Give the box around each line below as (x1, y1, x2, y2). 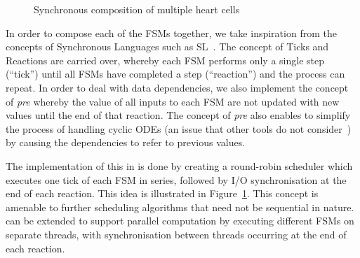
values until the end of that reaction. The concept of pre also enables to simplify (6, 108, 351, 122)
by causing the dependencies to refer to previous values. (6, 135, 246, 150)
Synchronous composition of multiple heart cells (34, 2, 240, 16)
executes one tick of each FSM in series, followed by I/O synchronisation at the (6, 172, 347, 187)
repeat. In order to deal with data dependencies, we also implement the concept (6, 80, 349, 94)
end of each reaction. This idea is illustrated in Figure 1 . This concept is (6, 186, 319, 201)
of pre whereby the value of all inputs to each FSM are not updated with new (6, 94, 340, 108)
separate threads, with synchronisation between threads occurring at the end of (6, 227, 347, 241)
